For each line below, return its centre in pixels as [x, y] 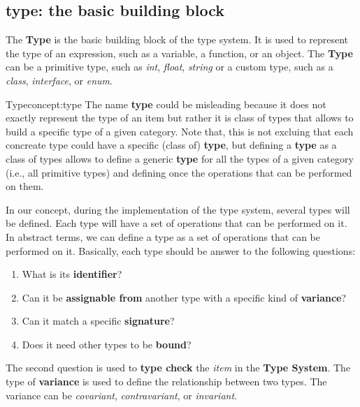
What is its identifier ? [72, 274]
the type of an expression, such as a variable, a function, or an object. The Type [179, 53]
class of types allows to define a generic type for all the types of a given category [180, 158]
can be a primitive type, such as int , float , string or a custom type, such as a [170, 67]
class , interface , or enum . [59, 80]
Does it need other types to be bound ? [107, 344]
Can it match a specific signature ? [98, 321]
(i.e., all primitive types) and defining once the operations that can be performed [179, 172]
